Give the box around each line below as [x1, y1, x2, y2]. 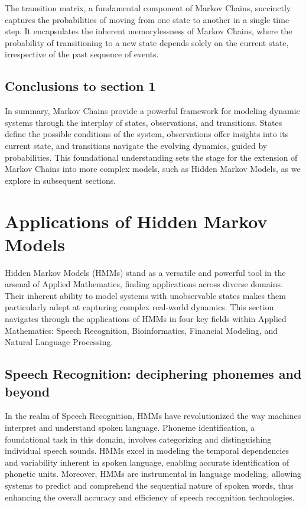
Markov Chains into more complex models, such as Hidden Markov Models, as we [5, 162, 301, 175]
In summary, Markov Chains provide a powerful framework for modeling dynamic [5, 105, 300, 117]
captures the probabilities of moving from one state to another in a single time [5, 13, 289, 25]
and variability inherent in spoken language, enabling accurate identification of [5, 456, 289, 468]
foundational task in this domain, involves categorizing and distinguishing [5, 433, 272, 445]
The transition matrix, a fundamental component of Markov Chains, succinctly [5, 2, 291, 14]
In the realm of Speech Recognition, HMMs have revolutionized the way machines [5, 409, 301, 422]
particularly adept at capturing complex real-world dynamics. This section [5, 301, 274, 313]
